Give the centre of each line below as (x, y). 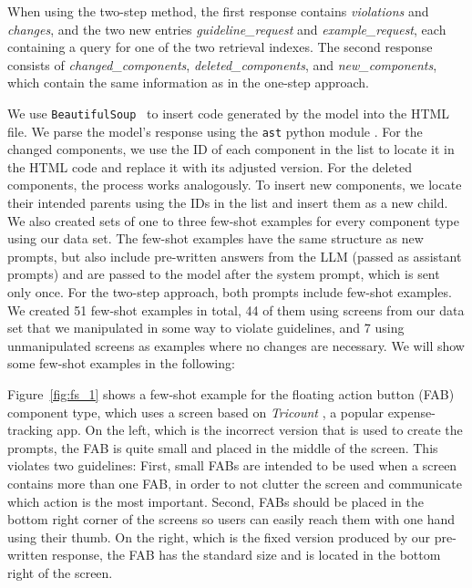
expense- (411, 412)
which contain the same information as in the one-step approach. (188, 83)
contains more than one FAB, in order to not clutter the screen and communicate (235, 483)
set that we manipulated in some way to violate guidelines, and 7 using (206, 328)
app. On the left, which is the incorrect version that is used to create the (260, 430)
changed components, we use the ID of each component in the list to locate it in (231, 149)
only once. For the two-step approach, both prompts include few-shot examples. (230, 292)
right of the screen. (60, 572)
